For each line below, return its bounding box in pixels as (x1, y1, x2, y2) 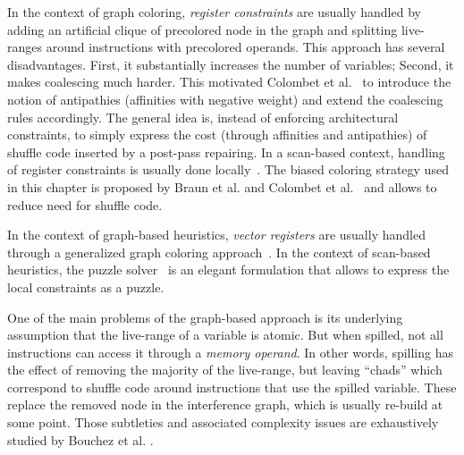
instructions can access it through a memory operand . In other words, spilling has (7, 342, 454, 361)
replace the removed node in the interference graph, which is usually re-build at (7, 395, 443, 414)
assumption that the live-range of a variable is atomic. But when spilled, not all (7, 325, 443, 344)
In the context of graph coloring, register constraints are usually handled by (7, 3, 421, 21)
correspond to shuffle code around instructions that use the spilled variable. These (7, 377, 457, 396)
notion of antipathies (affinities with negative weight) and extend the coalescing (7, 89, 443, 108)
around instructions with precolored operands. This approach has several (46, 38, 445, 56)
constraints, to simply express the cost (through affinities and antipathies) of (7, 125, 427, 144)
